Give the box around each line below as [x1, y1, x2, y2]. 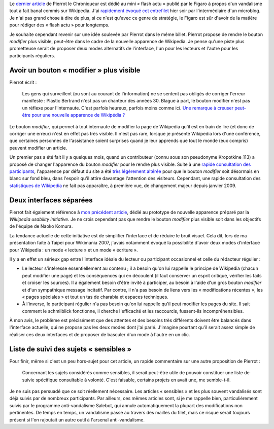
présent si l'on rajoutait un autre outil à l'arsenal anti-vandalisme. [9, 416, 145, 423]
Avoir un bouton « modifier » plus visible [9, 66, 141, 75]
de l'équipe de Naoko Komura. [9, 223, 73, 229]
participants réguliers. [9, 52, 55, 58]
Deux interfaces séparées [9, 196, 93, 204]
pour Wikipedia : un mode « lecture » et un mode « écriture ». [9, 246, 138, 253]
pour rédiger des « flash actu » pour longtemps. [9, 22, 110, 28]
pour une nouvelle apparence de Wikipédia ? [31, 112, 125, 118]
